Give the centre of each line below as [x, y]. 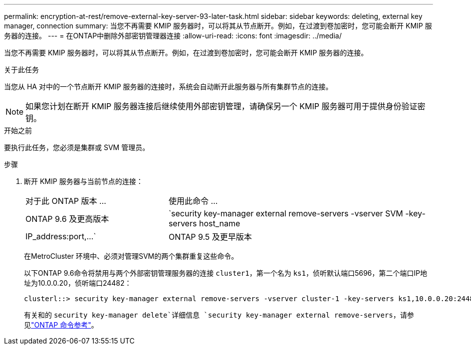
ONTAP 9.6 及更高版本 [67, 219]
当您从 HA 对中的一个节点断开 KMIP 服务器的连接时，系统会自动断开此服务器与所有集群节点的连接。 [168, 87]
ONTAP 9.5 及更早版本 [210, 237]
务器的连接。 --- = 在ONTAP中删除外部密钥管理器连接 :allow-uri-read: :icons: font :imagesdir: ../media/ [173, 36]
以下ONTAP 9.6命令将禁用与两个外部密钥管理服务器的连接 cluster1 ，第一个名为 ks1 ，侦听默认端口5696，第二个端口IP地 [226, 273]
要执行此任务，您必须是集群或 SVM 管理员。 [77, 147]
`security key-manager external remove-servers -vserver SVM [286, 213]
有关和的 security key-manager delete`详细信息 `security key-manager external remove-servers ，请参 [219, 315]
